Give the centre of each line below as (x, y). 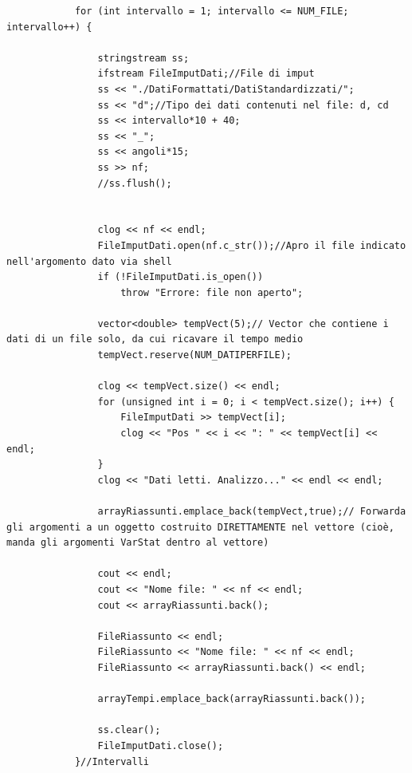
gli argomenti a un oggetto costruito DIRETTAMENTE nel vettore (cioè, (200, 527)
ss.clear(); (129, 730)
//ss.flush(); (135, 183)
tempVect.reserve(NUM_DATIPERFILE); (194, 355)
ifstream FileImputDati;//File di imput (206, 74)
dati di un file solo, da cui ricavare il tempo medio (155, 339)
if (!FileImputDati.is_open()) (180, 277)
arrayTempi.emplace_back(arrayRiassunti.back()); (232, 699)
